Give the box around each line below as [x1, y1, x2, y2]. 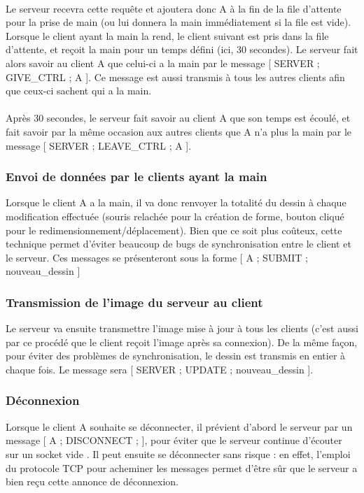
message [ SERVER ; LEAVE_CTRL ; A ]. [6, 138, 192, 152]
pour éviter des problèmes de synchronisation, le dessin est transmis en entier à [6, 348, 346, 363]
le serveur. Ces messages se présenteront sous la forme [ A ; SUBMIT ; [6, 250, 308, 264]
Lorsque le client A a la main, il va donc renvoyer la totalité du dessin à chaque [6, 195, 346, 210]
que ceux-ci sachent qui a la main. [6, 83, 152, 98]
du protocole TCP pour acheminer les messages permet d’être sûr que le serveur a [6, 460, 358, 475]
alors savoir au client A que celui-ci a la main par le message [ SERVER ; [6, 55, 320, 70]
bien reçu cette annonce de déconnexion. [6, 474, 178, 489]
